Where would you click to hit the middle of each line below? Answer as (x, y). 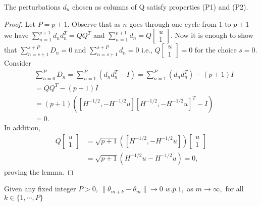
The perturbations (32, 7)
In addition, (22, 127)
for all (234, 189)
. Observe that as (94, 23)
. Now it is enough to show (212, 35)
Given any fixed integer (40, 189)
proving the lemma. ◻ (39, 171)
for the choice (216, 51)
